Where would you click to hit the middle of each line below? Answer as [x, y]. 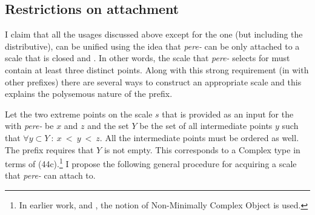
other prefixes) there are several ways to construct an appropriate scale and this [153, 81]
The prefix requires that [49, 149]
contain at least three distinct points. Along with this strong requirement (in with [157, 69]
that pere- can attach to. [50, 175]
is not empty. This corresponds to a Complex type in [202, 149]
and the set [108, 126]
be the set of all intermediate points [206, 126]
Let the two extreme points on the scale [79, 114]
